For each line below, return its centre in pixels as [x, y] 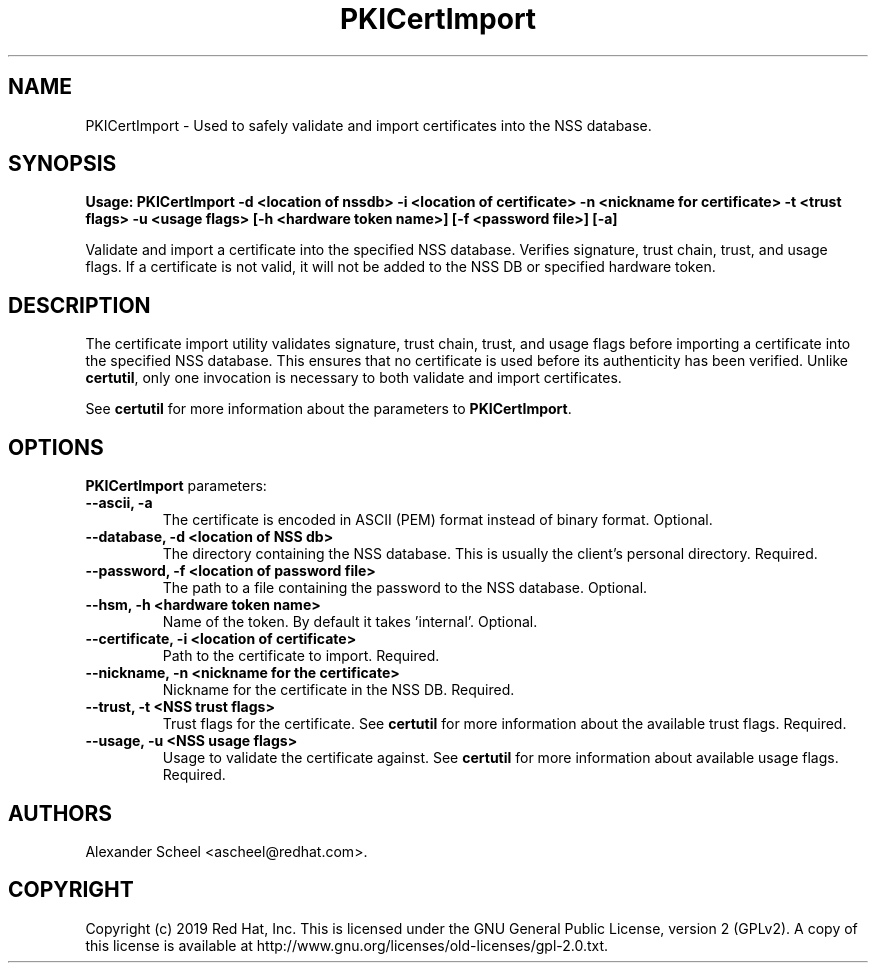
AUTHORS [60, 813]
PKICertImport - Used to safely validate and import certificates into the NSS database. [368, 125]
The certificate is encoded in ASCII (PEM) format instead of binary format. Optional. [437, 520]
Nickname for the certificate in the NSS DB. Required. [338, 690]
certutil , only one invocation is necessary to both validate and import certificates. [353, 378]
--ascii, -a [119, 503]
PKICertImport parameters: [176, 486]
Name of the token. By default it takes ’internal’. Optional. [350, 622]
